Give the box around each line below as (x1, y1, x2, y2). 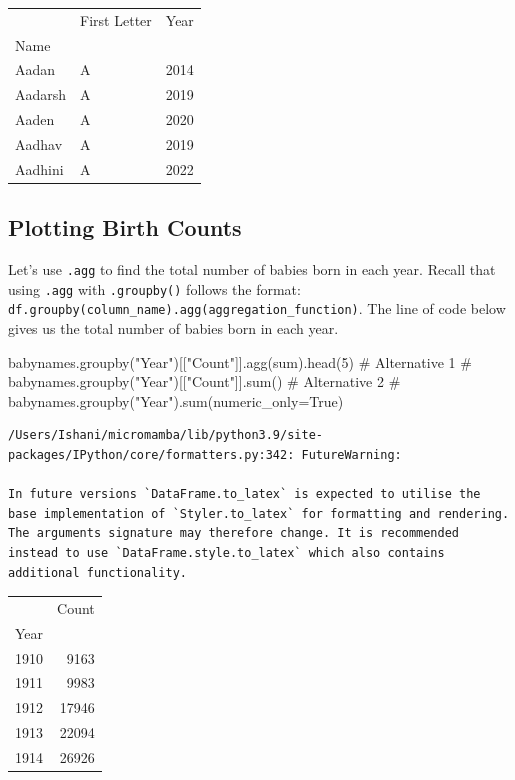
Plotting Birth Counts (8, 212, 242, 243)
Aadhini (15, 158, 64, 179)
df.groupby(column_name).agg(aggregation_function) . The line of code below (8, 298, 506, 319)
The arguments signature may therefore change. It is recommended (8, 526, 460, 541)
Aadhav (15, 133, 63, 154)
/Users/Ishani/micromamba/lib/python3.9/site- (8, 428, 323, 443)
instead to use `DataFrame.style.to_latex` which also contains (8, 546, 445, 561)
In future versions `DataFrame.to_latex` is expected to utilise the (8, 487, 481, 502)
